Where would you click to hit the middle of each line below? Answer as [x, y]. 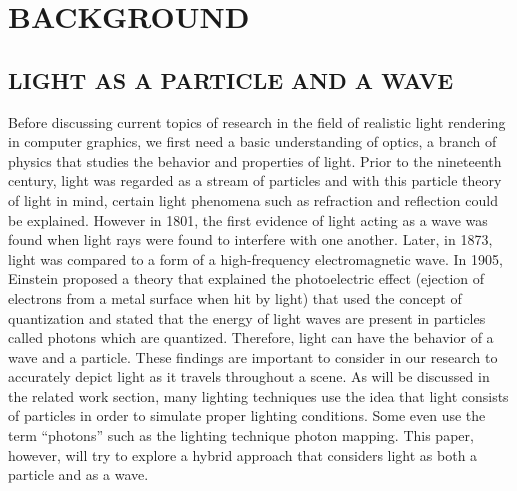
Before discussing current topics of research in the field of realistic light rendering [257, 121]
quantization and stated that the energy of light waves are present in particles [247, 317]
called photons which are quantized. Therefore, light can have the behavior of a [251, 337]
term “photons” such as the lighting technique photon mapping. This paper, [241, 435]
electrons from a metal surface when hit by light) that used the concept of [235, 297]
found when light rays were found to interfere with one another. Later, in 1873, [250, 239]
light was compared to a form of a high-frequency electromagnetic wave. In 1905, [255, 258]
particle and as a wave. [78, 474]
